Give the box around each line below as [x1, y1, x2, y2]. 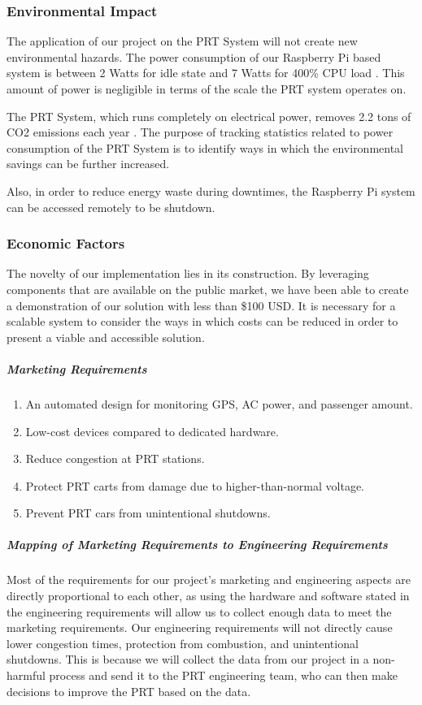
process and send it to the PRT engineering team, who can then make [49, 667, 398, 683]
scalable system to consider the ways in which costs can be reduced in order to [7, 313, 398, 330]
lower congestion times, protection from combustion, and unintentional [7, 634, 359, 651]
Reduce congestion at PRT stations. [25, 450, 205, 467]
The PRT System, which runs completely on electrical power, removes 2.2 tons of [7, 107, 411, 124]
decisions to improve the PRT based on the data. [7, 682, 251, 699]
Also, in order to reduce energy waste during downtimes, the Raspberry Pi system [7, 182, 415, 199]
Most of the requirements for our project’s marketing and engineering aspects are [7, 571, 411, 588]
